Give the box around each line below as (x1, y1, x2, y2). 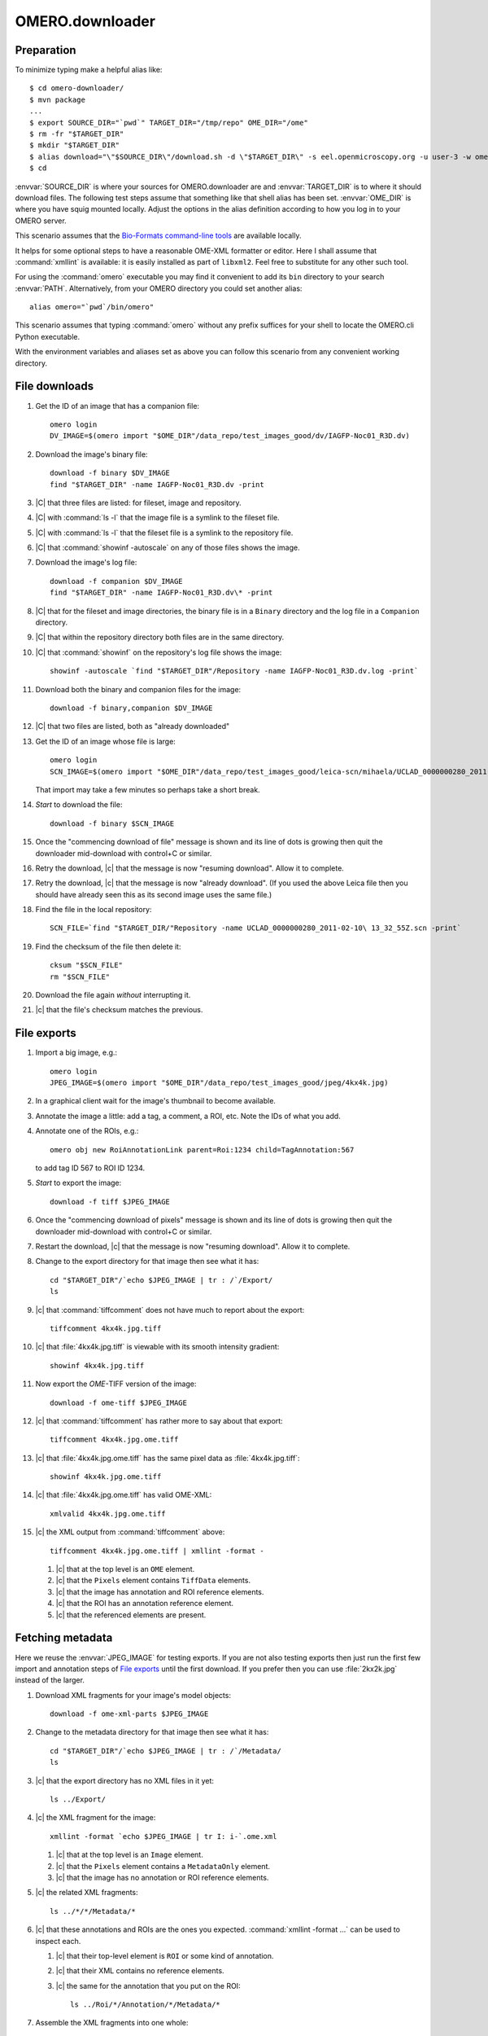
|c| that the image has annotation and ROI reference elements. (55, 1586, 264, 1596)
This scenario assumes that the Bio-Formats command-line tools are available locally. (15, 230, 302, 240)
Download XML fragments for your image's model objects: (35, 1690, 232, 1700)
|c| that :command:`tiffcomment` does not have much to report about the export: (35, 1305, 305, 1314)
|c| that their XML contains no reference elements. (55, 1966, 224, 1976)
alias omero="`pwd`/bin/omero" (29, 302, 155, 312)
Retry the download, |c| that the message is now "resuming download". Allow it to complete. (35, 863, 345, 873)
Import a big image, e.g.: (35, 1047, 118, 1058)
